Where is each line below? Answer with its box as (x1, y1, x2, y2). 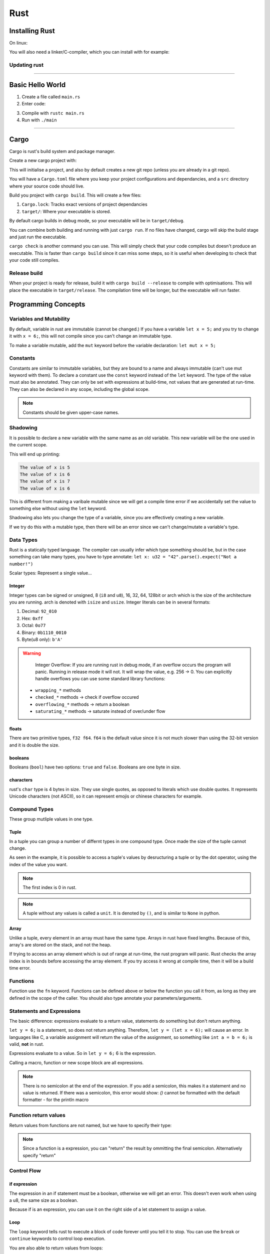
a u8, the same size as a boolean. (9, 1197, 78, 1203)
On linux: (9, 40, 27, 46)
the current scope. (9, 442, 47, 448)
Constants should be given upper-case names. (22, 409, 119, 415)
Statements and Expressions (9, 1007, 81, 1014)
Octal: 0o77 (21, 622, 46, 629)
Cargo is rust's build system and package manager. (9, 148, 115, 154)
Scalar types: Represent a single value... (9, 570, 92, 576)
